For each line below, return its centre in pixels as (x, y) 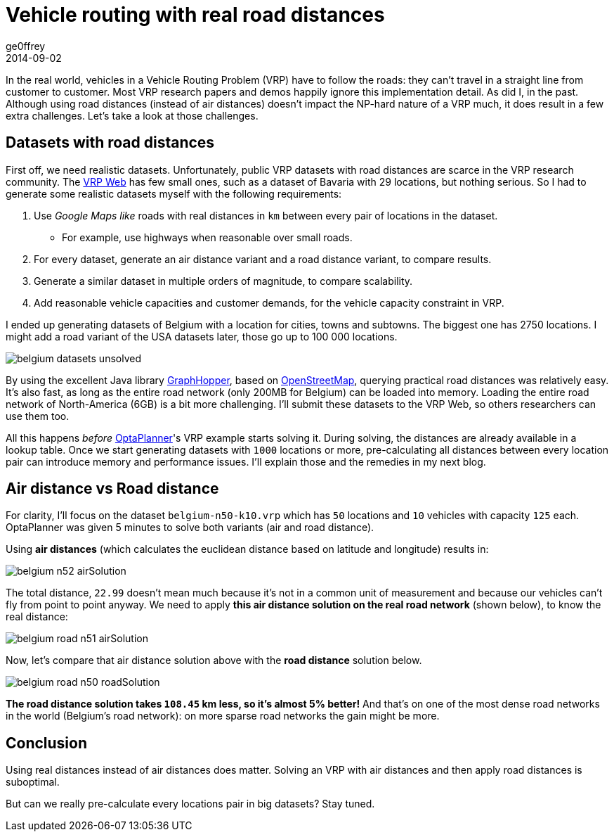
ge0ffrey (26, 46)
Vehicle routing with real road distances (195, 15)
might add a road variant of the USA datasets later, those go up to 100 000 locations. (202, 336)
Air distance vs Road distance (112, 489)
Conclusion (47, 743)
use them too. (38, 416)
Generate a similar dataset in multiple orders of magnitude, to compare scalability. (223, 281)
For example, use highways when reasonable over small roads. (207, 237)
